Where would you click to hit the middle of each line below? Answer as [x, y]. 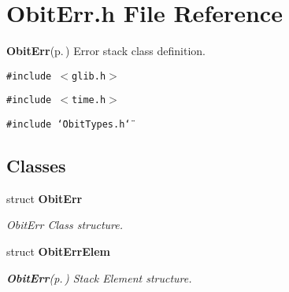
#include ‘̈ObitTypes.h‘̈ [69, 125]
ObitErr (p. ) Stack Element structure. [99, 277]
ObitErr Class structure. [65, 225]
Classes [36, 166]
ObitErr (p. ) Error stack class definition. [106, 51]
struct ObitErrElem [59, 251]
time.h [89, 100]
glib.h [89, 76]
